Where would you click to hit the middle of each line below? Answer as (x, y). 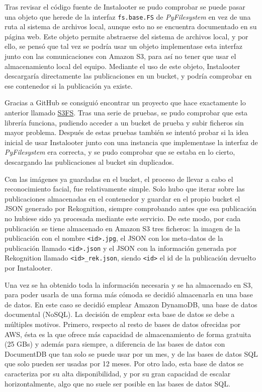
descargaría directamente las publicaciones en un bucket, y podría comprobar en (128, 76)
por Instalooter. (29, 268)
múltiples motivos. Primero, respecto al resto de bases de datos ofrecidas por (123, 324)
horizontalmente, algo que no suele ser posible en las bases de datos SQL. (117, 383)
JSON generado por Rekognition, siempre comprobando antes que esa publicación (130, 208)
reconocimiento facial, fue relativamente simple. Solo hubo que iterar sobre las (125, 189)
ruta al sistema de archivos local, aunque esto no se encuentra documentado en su (131, 26)
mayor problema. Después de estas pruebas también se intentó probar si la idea (127, 132)
